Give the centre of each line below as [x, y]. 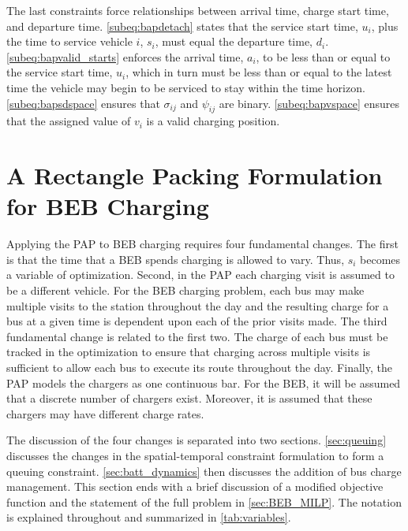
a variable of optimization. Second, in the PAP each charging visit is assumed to [200, 275]
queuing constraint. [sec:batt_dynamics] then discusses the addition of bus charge [204, 471]
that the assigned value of [69, 121]
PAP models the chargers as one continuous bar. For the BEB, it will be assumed [204, 382]
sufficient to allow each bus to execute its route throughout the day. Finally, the [199, 368]
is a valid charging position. [213, 121]
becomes [380, 259]
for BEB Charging [108, 206]
